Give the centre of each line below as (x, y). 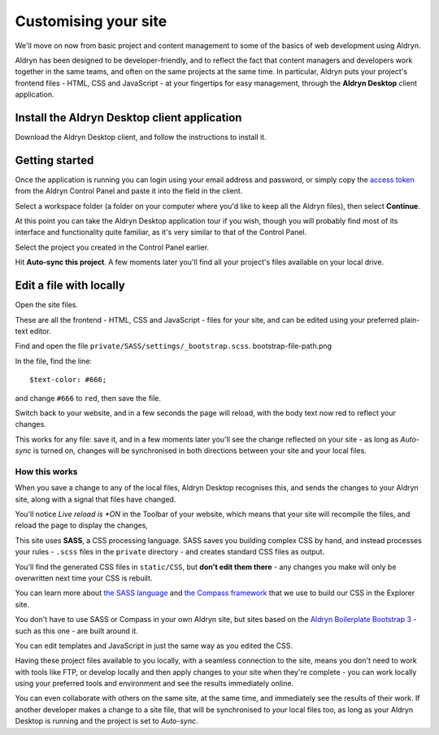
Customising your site (91, 21)
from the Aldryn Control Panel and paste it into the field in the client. (129, 191)
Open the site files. (47, 305)
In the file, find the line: (54, 361)
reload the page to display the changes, (81, 525)
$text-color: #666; (68, 380)
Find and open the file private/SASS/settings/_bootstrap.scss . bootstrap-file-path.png (174, 346)
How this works (46, 472)
